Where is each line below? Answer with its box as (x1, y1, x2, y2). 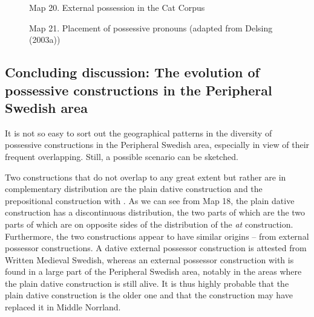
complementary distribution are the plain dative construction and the (5, 182, 263, 195)
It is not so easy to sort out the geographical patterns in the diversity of (5, 126, 272, 139)
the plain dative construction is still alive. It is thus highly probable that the (5, 277, 289, 289)
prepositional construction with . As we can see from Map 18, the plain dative (5, 194, 295, 207)
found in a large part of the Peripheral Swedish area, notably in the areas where (5, 265, 302, 278)
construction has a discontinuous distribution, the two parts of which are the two (5, 206, 306, 219)
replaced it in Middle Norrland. (5, 301, 121, 313)
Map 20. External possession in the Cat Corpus (29, 1, 205, 13)
